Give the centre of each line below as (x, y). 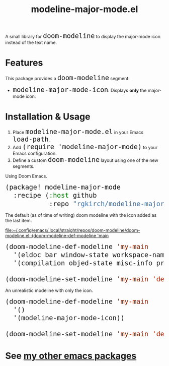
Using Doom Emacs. (26, 176)
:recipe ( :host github (55, 196)
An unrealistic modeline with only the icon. (49, 290)
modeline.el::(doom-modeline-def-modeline (51, 235)
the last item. (19, 220)
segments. (23, 166)
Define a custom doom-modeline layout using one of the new (85, 160)
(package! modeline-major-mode (63, 187)
